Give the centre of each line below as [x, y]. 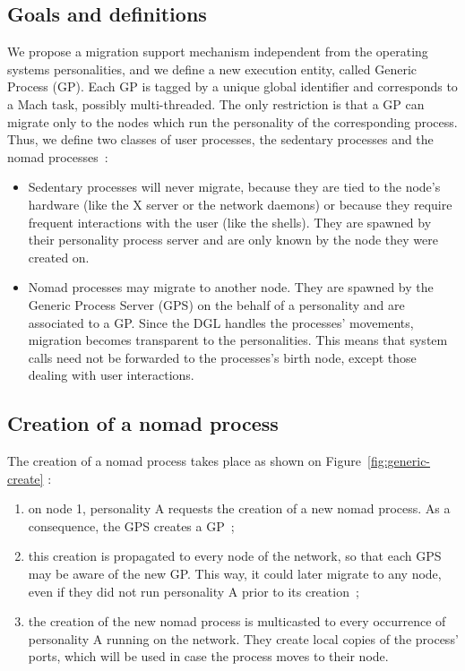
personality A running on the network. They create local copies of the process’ [243, 638]
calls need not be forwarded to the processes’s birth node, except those [222, 357]
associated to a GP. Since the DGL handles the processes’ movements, [221, 322]
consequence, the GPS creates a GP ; [131, 525]
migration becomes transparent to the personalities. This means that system [238, 340]
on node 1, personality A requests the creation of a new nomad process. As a [239, 508]
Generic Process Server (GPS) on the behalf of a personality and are [216, 304]
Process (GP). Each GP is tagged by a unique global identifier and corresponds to [232, 86]
